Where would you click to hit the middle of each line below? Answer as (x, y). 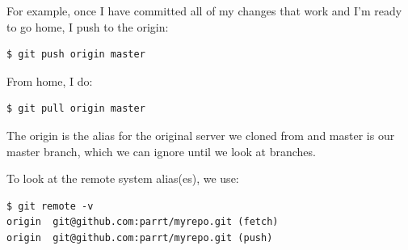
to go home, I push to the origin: (88, 26)
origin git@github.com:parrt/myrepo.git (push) (140, 237)
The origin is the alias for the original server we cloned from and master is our (201, 135)
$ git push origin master (76, 55)
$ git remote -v (50, 206)
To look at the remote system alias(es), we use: (123, 178)
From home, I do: (50, 81)
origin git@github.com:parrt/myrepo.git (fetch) (143, 222)
